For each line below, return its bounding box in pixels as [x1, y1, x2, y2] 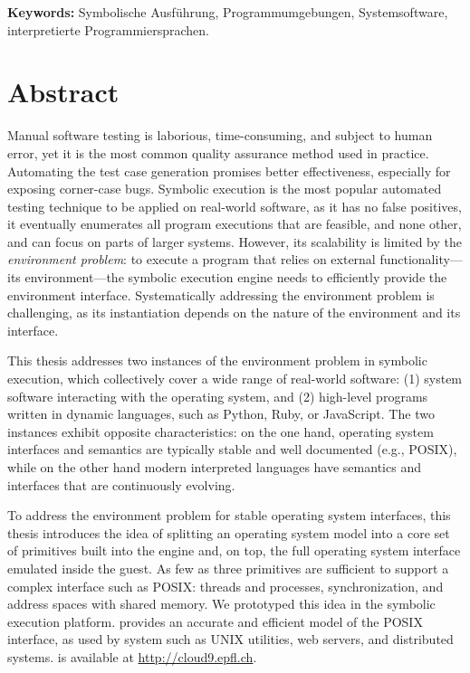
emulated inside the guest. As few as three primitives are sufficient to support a [7, 558, 449, 577]
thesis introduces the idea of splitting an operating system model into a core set [7, 523, 450, 542]
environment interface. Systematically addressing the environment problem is [7, 285, 435, 304]
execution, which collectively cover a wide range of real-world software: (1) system [7, 369, 463, 388]
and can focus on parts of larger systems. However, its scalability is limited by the [7, 232, 463, 251]
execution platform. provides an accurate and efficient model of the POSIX [7, 611, 423, 630]
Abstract [7, 73, 120, 110]
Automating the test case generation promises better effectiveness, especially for [7, 161, 451, 180]
